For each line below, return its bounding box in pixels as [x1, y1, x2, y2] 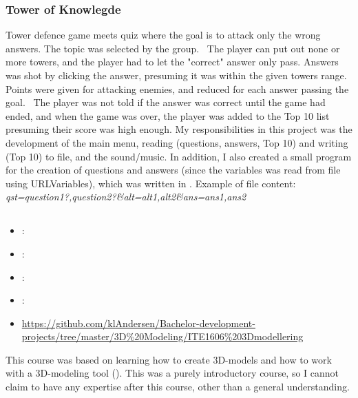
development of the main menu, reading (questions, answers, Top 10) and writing [6, 135, 348, 149]
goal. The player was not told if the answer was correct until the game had [6, 95, 326, 109]
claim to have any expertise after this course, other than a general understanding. [6, 379, 350, 394]
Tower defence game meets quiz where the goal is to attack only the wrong [6, 28, 321, 42]
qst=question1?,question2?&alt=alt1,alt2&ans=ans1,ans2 [6, 189, 246, 204]
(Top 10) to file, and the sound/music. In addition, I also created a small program [6, 149, 352, 163]
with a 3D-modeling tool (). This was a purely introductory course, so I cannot [6, 366, 339, 380]
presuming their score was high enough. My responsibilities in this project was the [6, 122, 352, 136]
